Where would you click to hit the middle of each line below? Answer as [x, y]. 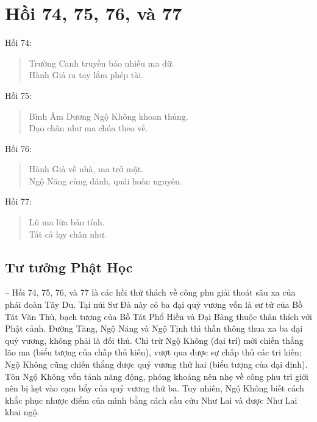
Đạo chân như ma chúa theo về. [88, 128]
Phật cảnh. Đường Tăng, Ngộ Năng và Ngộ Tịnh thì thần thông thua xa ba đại [154, 328]
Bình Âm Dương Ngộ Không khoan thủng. [109, 116]
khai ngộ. [22, 412]
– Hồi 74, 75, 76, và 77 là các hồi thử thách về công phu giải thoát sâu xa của [150, 292]
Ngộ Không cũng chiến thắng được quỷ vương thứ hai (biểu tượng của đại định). [156, 364]
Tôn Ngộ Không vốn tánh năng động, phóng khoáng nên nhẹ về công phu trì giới [157, 376]
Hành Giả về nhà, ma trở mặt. [86, 169]
